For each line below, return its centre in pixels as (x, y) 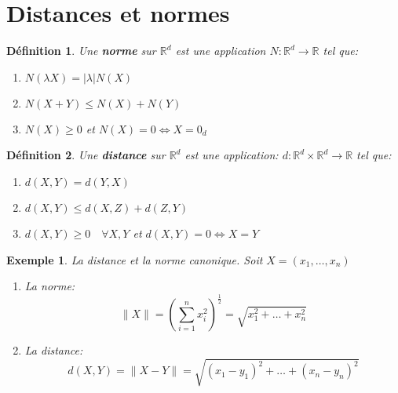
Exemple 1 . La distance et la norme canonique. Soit (135, 259)
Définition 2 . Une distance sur (86, 155)
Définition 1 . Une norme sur (81, 51)
